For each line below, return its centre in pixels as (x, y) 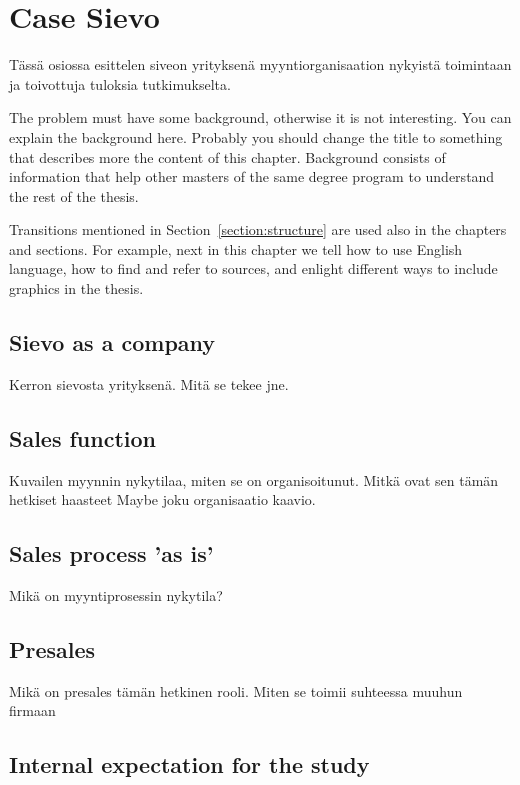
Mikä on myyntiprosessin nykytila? (116, 595)
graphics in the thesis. (76, 288)
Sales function (83, 437)
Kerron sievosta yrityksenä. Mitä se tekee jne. (149, 383)
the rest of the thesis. (74, 195)
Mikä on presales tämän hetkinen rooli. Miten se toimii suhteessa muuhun (236, 690)
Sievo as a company (112, 342)
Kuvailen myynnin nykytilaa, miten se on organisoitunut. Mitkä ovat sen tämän (254, 479)
